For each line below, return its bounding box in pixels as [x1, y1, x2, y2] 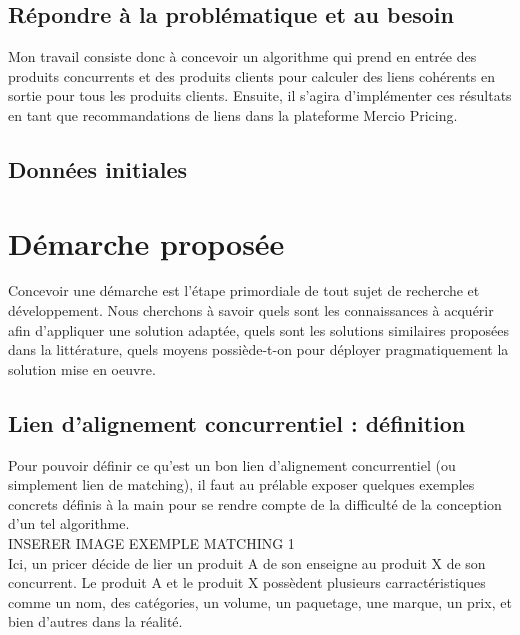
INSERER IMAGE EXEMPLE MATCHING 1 [8, 533, 295, 554]
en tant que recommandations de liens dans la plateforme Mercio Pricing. [8, 104, 458, 125]
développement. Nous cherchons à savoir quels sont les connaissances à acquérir [8, 300, 494, 321]
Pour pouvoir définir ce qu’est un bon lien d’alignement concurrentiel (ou [8, 454, 456, 475]
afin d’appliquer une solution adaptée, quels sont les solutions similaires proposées [8, 319, 510, 340]
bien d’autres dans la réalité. [8, 611, 183, 632]
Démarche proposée [8, 222, 285, 263]
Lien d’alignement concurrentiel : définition [8, 407, 466, 438]
